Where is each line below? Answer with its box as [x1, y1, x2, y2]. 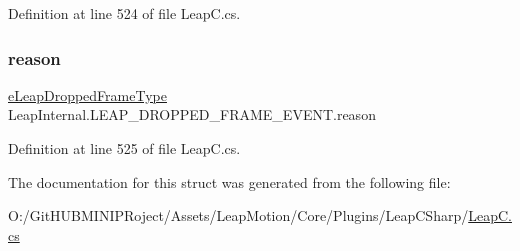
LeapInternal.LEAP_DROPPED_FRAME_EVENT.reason [8, 104, 376, 125]
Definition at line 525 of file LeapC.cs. [8, 138, 241, 158]
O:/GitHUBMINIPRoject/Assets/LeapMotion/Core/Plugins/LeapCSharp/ [8, 205, 469, 226]
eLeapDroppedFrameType [8, 84, 167, 105]
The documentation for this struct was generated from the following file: [8, 171, 451, 192]
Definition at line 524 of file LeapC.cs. [8, 3, 241, 23]
